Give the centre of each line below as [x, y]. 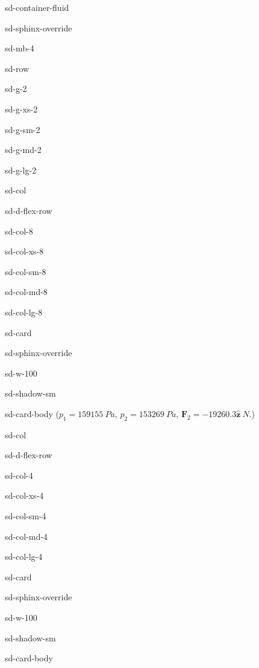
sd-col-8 [19, 231]
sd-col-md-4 [26, 536]
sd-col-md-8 [26, 292]
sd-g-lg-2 [21, 170]
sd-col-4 [19, 475]
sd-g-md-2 [23, 150]
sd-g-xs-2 [21, 109]
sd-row [17, 68]
